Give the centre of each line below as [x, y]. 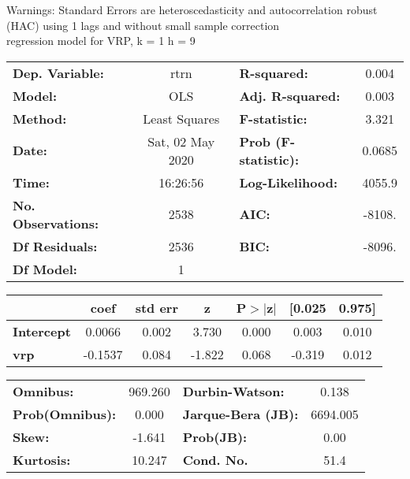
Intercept [42, 331]
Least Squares [181, 118]
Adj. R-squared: [290, 95]
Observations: [56, 223]
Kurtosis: [42, 459]
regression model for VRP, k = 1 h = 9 [101, 41]
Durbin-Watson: [233, 391]
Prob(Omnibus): [65, 414]
